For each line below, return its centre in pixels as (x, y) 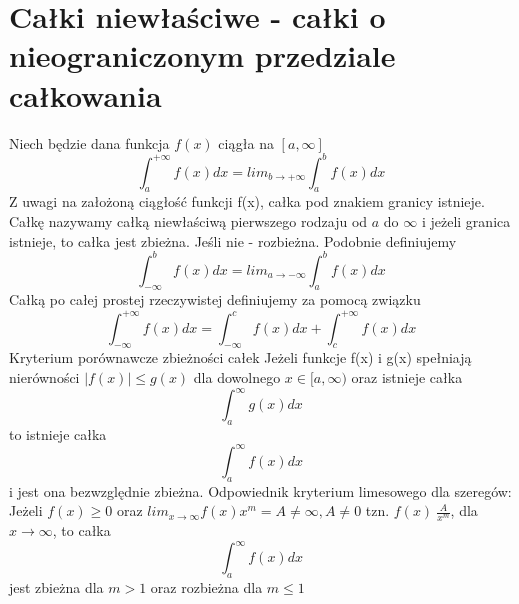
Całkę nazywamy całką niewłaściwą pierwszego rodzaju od (188, 220)
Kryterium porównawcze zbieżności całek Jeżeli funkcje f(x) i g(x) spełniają (240, 357)
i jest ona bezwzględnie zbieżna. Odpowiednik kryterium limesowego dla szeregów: (260, 490)
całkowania (85, 94)
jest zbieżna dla (56, 587)
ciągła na (246, 142)
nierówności (44, 376)
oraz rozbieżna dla (206, 587)
